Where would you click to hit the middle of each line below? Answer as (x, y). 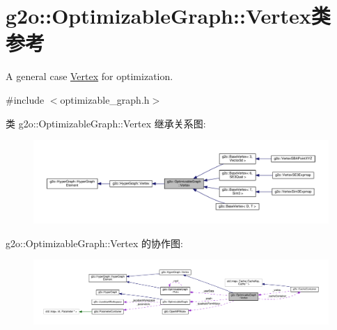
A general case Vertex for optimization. (89, 76)
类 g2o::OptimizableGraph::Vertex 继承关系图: (106, 123)
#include (25, 99)
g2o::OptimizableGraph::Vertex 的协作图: (94, 243)
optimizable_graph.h (105, 99)
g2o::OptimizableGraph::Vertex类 (168, 16)
